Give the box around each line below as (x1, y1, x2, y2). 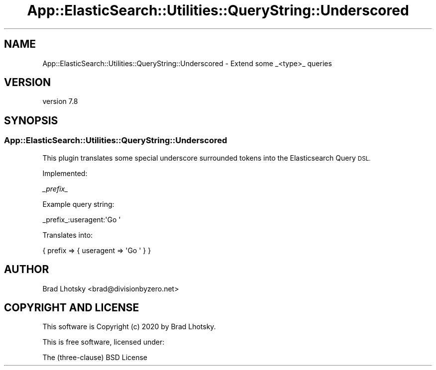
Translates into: (42, 230, 93, 239)
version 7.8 (42, 97, 78, 106)
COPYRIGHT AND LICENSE (4, 301, 139, 314)
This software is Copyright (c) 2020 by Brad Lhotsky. (42, 322, 216, 331)
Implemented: (42, 169, 88, 178)
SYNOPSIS (4, 114, 58, 127)
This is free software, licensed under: (42, 338, 165, 347)
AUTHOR (4, 263, 49, 276)
